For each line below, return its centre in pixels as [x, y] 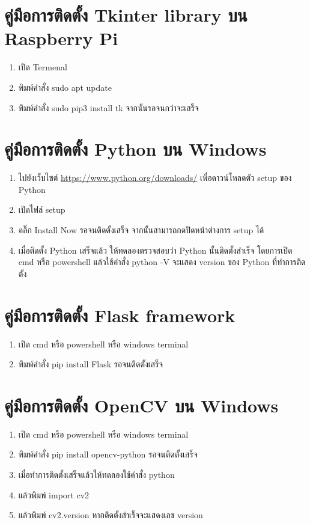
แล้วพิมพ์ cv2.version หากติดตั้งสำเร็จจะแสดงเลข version [111, 515]
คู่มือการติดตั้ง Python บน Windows [135, 149]
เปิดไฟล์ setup [42, 210]
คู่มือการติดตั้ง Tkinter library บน [126, 15]
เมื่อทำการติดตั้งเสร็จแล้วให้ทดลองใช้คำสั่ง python [96, 474]
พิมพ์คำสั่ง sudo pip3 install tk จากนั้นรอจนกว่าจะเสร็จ [108, 107]
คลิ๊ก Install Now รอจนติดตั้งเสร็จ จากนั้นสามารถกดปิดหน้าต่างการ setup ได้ [141, 230]
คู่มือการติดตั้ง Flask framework [120, 315]
